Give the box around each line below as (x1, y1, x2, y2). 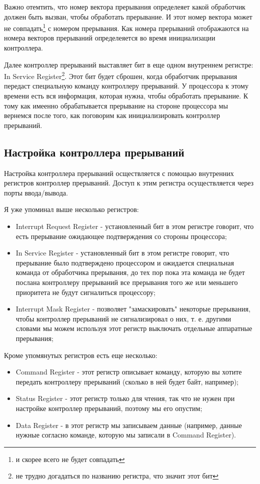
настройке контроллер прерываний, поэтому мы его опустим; (15, 402, 202, 413)
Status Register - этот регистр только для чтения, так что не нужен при (15, 393, 235, 403)
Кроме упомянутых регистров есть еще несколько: (4, 349, 157, 360)
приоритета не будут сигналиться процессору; (15, 286, 156, 297)
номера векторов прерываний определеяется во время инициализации (4, 32, 215, 43)
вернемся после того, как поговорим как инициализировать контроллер (4, 110, 220, 120)
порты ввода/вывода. (4, 187, 68, 197)
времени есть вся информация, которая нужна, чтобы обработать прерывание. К (4, 90, 248, 101)
